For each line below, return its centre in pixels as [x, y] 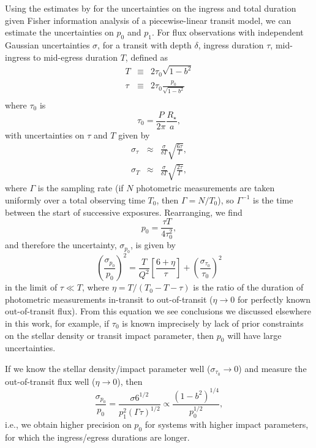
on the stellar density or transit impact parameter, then [110, 335]
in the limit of [31, 287]
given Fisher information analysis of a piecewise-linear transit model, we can [148, 20]
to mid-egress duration [75, 57]
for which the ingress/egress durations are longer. [97, 437]
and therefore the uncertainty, [61, 245]
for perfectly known [274, 299]
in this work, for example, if [57, 323]
